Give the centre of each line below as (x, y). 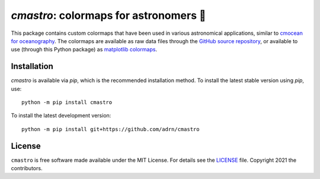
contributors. (27, 168)
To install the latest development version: (61, 116)
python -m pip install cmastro (67, 102)
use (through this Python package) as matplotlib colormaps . (84, 50)
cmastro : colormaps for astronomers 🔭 (109, 15)
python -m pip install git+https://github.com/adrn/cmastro (111, 129)
